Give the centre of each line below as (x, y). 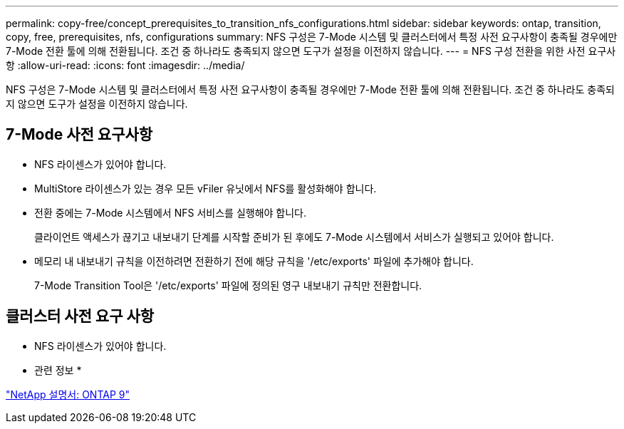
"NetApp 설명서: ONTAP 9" (68, 394)
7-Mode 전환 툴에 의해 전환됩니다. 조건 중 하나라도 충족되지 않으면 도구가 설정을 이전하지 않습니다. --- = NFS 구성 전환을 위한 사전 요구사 (311, 51)
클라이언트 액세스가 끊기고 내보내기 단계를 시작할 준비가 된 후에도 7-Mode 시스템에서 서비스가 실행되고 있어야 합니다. (294, 237)
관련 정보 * (58, 370)
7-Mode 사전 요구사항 (79, 135)
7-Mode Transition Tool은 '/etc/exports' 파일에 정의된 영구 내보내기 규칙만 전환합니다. (228, 285)
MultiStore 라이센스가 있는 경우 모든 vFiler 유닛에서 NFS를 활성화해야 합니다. (206, 188)
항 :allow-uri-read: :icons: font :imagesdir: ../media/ (125, 65)
